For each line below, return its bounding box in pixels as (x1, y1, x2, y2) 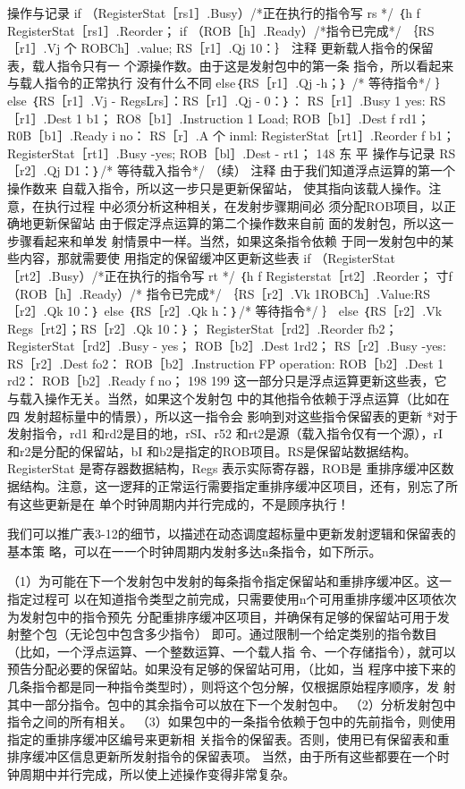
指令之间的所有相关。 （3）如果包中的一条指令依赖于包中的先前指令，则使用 (7, 712, 456, 731)
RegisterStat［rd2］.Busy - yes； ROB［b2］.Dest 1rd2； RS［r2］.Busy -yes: (7, 336, 446, 355)
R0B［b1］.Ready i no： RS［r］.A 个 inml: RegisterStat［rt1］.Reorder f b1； (7, 126, 455, 145)
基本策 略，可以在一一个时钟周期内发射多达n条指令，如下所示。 (7, 541, 382, 560)
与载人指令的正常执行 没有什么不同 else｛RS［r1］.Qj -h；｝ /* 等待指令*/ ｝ (7, 73, 448, 92)
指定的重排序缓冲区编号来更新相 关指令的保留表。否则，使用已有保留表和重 (7, 729, 450, 748)
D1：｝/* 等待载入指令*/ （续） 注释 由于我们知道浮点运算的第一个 (64, 161, 455, 180)
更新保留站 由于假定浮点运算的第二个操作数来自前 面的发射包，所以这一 (31, 214, 454, 233)
